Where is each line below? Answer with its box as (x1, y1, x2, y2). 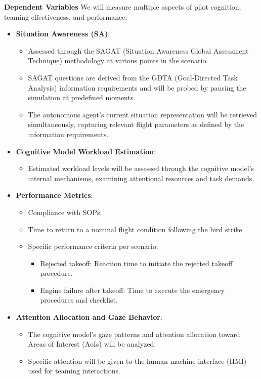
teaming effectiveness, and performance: (4, 11, 127, 22)
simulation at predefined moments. (28, 92, 136, 103)
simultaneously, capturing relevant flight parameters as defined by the (28, 119, 244, 130)
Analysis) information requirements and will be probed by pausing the (28, 82, 246, 93)
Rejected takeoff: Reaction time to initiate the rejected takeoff (40, 258, 233, 268)
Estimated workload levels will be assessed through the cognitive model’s (28, 163, 254, 174)
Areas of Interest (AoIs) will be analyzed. (28, 339, 156, 349)
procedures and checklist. (40, 294, 118, 305)
